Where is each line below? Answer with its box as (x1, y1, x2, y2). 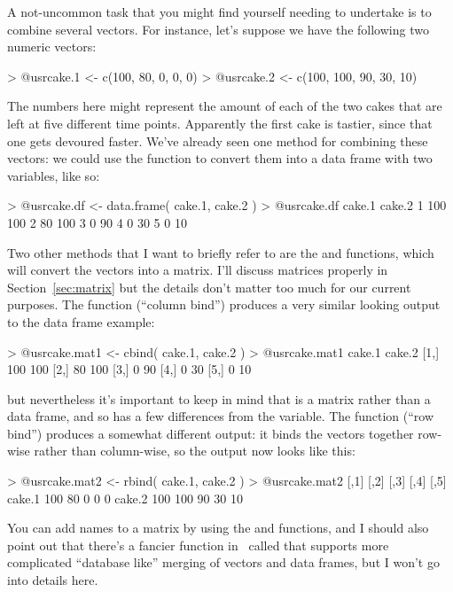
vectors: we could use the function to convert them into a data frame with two (7, 149, 433, 167)
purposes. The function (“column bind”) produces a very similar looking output (7, 295, 441, 314)
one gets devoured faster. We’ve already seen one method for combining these (7, 131, 428, 150)
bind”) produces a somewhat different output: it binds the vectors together (7, 424, 414, 442)
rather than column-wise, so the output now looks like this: (34, 441, 355, 460)
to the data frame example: (7, 312, 155, 331)
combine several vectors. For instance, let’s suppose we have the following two (7, 19, 429, 38)
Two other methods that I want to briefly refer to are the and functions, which (7, 243, 434, 261)
